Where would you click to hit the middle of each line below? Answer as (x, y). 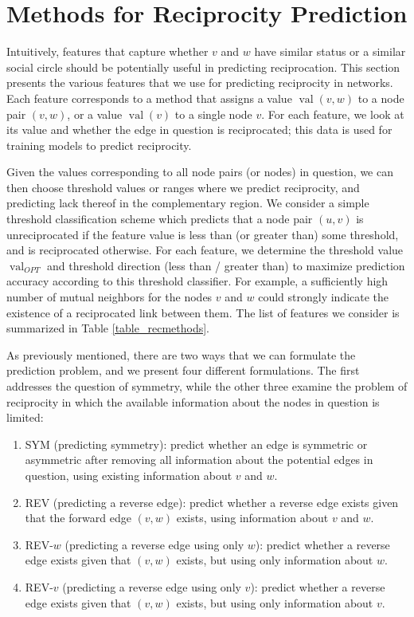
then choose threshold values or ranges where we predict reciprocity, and (183, 187)
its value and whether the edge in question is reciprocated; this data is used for (199, 130)
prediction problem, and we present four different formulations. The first (183, 370)
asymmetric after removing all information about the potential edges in (199, 460)
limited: (25, 417)
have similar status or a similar (330, 51)
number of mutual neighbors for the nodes (109, 297)
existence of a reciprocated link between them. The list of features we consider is (203, 312)
